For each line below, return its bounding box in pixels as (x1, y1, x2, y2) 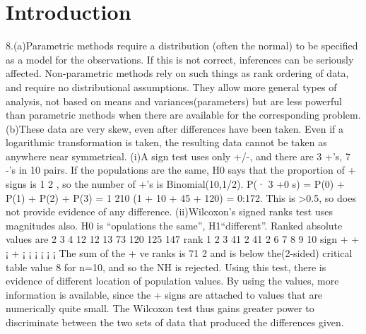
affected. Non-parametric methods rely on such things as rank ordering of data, (6, 66, 349, 80)
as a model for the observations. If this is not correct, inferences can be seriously (6, 52, 354, 66)
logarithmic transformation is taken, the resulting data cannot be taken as (6, 135, 327, 150)
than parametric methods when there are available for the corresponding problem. (6, 107, 361, 122)
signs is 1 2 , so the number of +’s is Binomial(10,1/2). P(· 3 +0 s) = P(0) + (6, 177, 345, 191)
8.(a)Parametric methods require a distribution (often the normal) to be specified (6, 38, 358, 53)
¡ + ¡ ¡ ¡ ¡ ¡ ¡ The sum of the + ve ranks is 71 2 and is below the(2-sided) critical (6, 246, 353, 261)
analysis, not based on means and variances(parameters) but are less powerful (6, 93, 343, 108)
